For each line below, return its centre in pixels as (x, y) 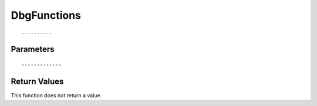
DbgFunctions (46, 15)
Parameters (33, 49)
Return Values (37, 81)
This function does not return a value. (56, 95)
